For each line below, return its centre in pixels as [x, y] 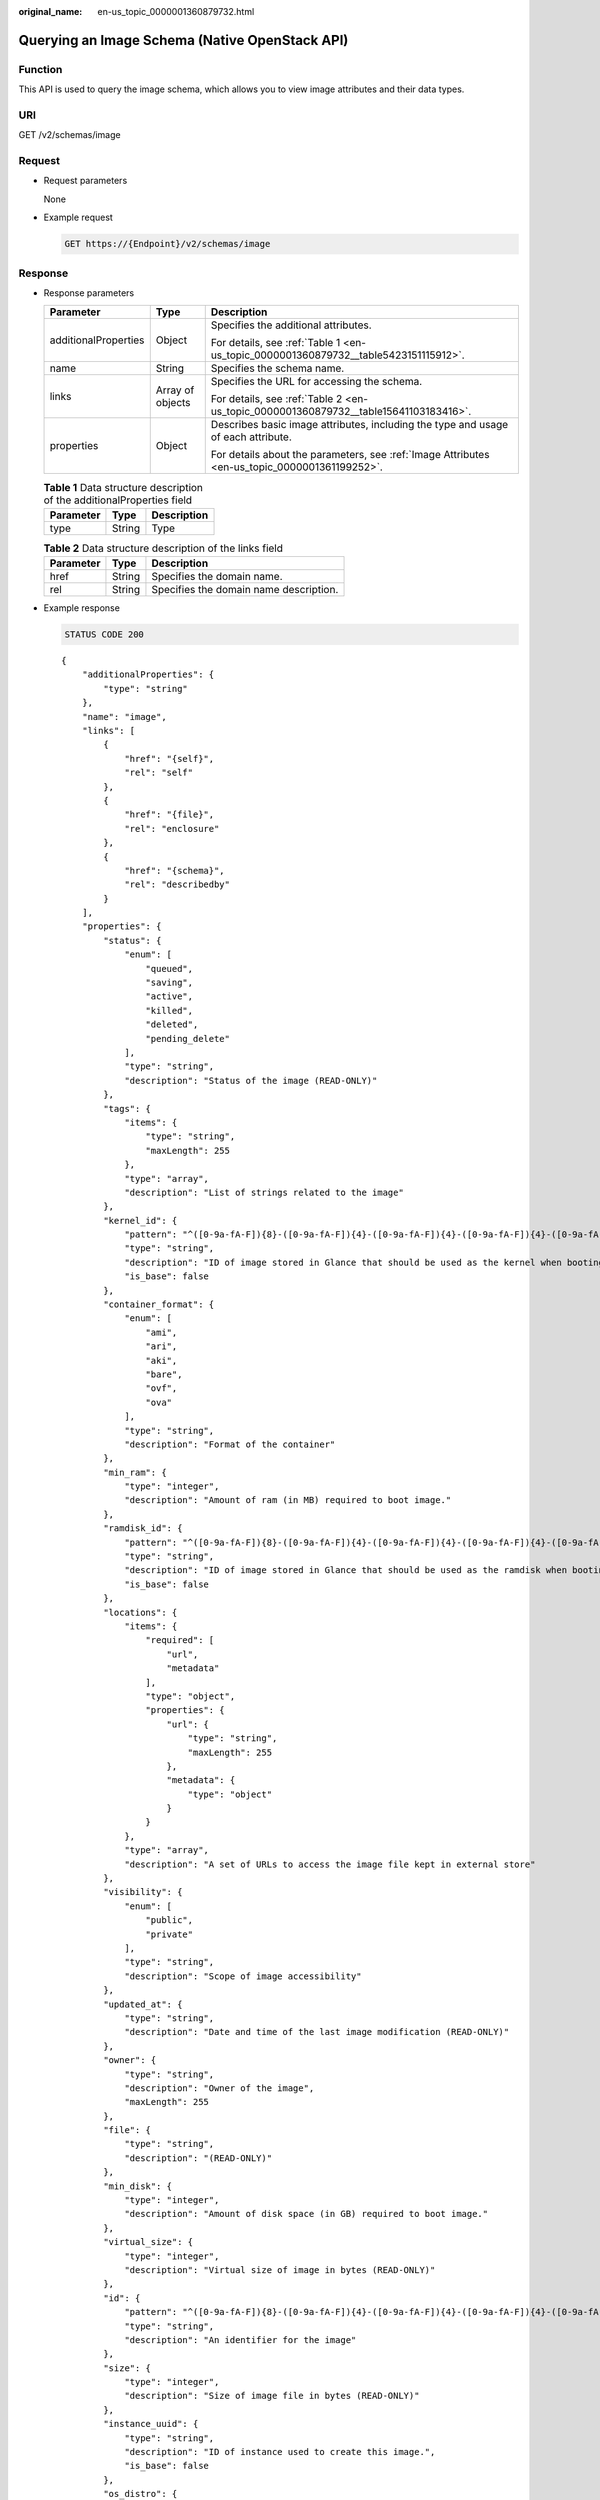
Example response [81, 608]
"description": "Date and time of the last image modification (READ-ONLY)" [317, 2032]
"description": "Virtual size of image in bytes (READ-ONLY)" [280, 2269]
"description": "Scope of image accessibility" [243, 1976]
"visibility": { [143, 1892]
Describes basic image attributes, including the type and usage [359, 425]
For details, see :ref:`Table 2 [276, 399]
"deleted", [172, 1024]
